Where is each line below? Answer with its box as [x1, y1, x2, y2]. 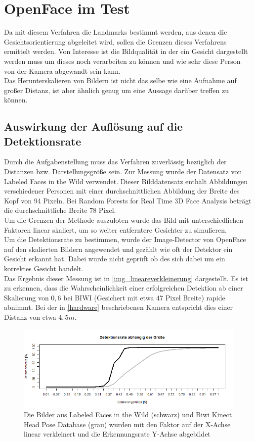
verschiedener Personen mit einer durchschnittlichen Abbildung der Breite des [4, 186, 240, 196]
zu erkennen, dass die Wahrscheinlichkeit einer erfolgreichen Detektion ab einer [4, 283, 243, 293]
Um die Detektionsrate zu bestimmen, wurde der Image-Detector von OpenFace [4, 234, 246, 245]
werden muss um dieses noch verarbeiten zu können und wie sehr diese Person [4, 55, 241, 66]
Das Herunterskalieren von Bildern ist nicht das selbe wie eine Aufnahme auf [4, 75, 237, 86]
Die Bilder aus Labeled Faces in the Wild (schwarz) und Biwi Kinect [24, 409, 232, 420]
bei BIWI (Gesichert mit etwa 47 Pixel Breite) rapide [63, 292, 225, 302]
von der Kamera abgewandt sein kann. [4, 65, 121, 76]
